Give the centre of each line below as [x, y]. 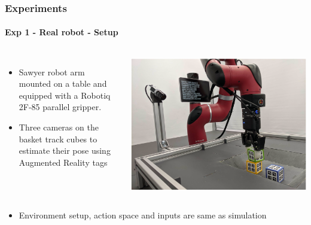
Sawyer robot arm [52, 72]
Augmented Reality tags [63, 162]
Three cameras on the [59, 127]
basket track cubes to [58, 139]
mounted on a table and [63, 83]
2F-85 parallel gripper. [60, 107]
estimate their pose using [65, 150]
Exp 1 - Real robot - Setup [62, 32]
